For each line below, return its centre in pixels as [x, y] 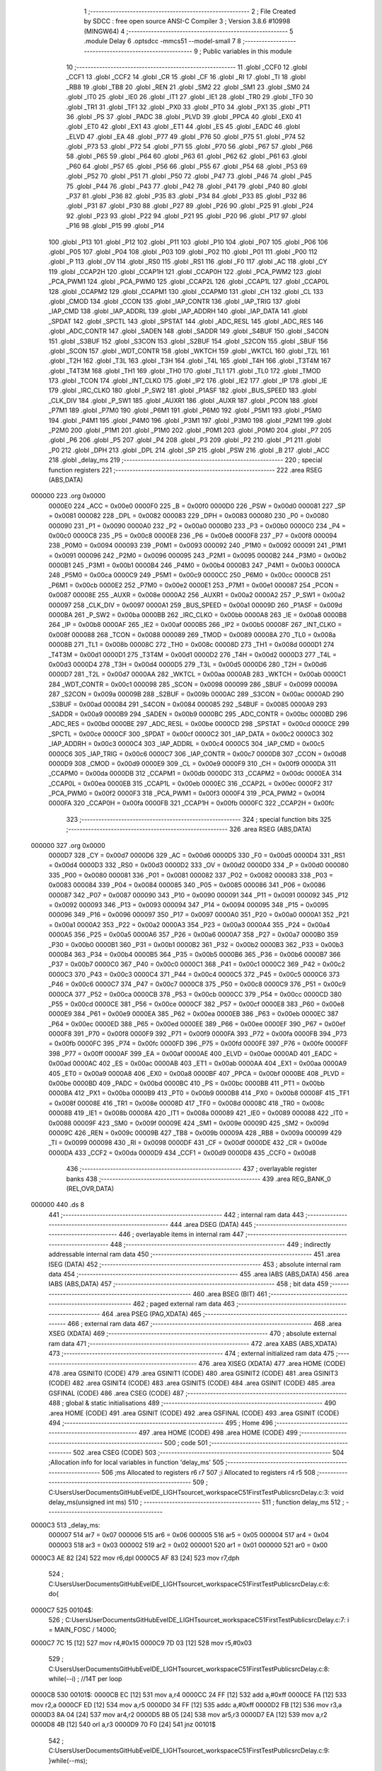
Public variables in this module [247, 51]
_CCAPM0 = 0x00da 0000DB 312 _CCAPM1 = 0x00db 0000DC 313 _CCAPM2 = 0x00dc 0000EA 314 [195, 774]
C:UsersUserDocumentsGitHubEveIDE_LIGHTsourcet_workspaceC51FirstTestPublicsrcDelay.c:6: [189, 1584]
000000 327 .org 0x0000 [68, 845]
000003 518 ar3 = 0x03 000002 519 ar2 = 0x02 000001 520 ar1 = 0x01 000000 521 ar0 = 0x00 [188, 1545]
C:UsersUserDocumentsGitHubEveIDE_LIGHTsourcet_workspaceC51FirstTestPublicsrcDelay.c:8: [189, 1669]
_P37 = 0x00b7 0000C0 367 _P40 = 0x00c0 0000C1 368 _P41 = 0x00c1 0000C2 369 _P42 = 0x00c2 [197, 964]
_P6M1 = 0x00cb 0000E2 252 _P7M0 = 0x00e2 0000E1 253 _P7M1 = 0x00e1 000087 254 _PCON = [194, 585]
